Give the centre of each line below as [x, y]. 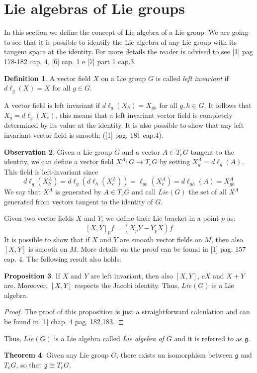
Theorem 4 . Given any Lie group [56, 355]
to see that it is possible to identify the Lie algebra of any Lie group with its [120, 42]
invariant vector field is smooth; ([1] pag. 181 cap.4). [84, 135]
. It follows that [228, 105]
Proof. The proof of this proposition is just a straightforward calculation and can [127, 312]
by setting [175, 161]
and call [144, 192]
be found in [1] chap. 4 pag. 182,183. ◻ [64, 322]
